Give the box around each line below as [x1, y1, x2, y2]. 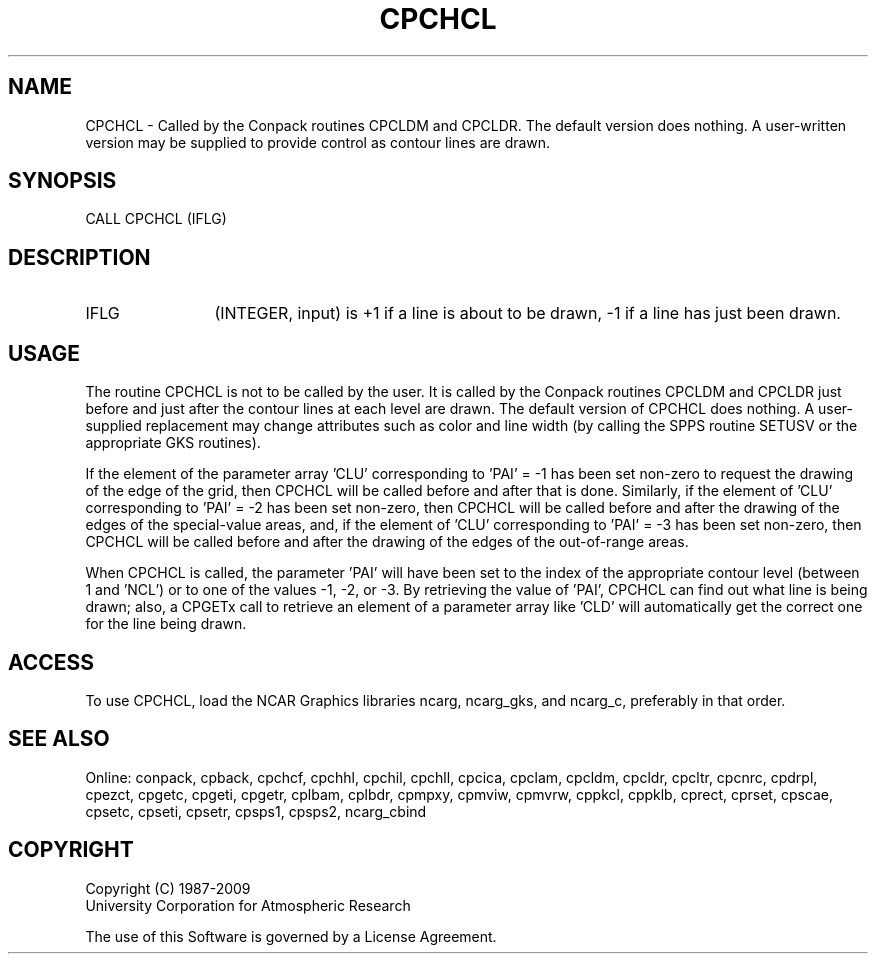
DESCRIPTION [8, 244, 151, 270]
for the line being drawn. [85, 615, 247, 633]
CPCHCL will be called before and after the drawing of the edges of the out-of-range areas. [85, 533, 689, 551]
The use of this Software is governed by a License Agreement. [85, 927, 497, 945]
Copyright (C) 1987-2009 [85, 879, 251, 897]
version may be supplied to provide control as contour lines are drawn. [85, 133, 551, 151]
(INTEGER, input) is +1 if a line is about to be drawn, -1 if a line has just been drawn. [214, 303, 841, 324]
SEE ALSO [8, 726, 110, 752]
